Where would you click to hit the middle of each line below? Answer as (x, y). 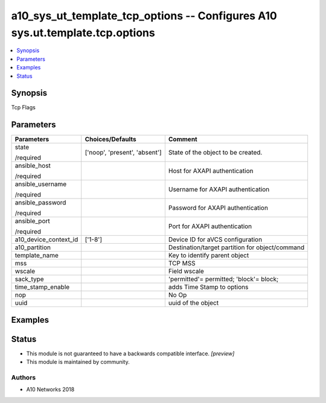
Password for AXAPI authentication (218, 208)
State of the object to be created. (215, 153)
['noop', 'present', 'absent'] (123, 153)
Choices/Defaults (110, 139)
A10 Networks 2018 (50, 390)
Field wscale (186, 271)
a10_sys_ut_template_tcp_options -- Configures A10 (144, 16)
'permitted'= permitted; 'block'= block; (223, 279)
